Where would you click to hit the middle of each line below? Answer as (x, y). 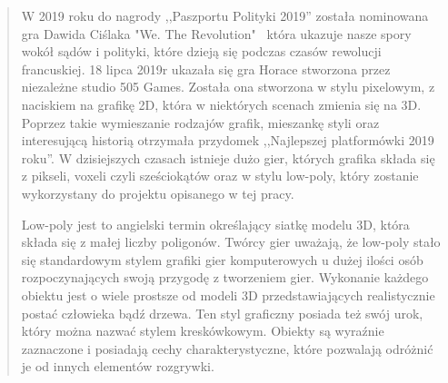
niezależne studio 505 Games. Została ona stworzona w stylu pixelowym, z (228, 87)
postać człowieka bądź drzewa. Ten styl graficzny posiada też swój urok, (222, 313)
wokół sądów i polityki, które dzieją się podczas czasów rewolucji (201, 51)
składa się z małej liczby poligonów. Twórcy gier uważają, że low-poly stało (231, 242)
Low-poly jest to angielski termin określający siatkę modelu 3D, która (215, 224)
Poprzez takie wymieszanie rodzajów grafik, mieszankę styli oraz (200, 122)
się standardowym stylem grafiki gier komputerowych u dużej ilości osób (222, 259)
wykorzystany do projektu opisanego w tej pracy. (158, 193)
